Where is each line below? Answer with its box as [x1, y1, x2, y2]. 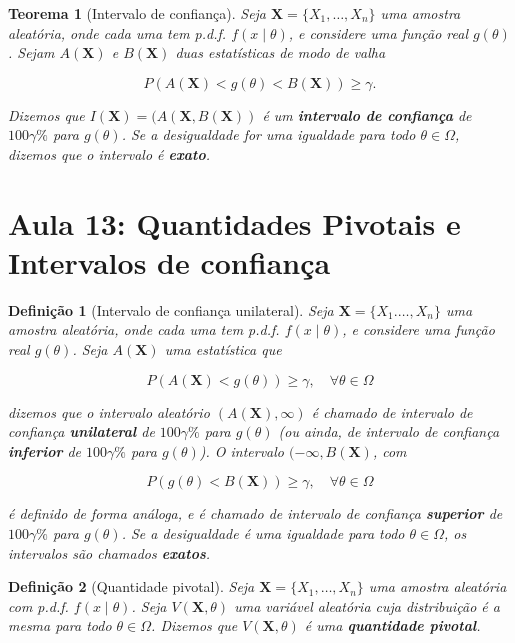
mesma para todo [8, 615, 112, 636]
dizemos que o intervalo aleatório [8, 401, 210, 422]
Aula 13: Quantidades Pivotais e [8, 202, 461, 243]
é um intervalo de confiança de [262, 104, 472, 125]
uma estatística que [164, 339, 282, 360]
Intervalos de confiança [8, 241, 331, 282]
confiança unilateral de [8, 421, 155, 442]
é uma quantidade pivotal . [304, 615, 481, 636]
